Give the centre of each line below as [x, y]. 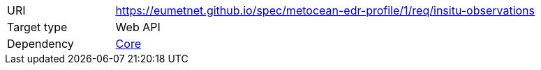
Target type [37, 27]
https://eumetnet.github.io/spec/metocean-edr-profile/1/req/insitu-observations [325, 10]
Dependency [40, 44]
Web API [138, 27]
